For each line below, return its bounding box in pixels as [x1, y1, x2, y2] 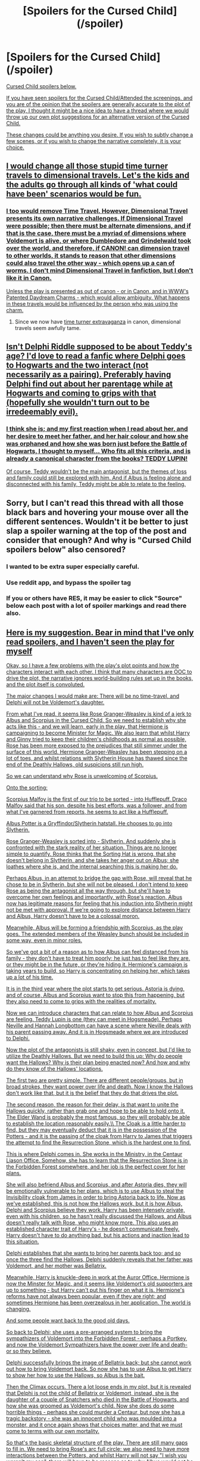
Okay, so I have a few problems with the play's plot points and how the [6, 662, 180, 669]
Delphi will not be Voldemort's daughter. [6, 699, 105, 706]
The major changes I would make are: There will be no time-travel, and [6, 692, 180, 700]
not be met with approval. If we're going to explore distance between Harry [6, 906, 190, 913]
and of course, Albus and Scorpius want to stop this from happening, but [6, 991, 185, 999]
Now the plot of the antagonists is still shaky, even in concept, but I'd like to [6, 1046, 192, 1053]
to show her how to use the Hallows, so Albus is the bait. [6, 1372, 145, 1379]
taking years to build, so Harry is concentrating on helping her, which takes [6, 967, 190, 975]
